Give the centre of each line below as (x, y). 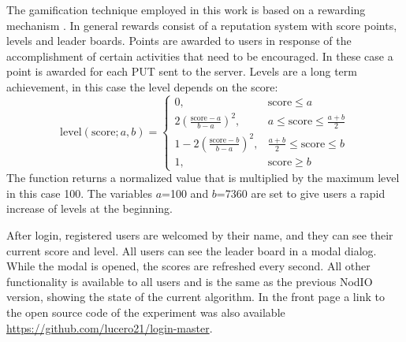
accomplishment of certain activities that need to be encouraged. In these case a (200, 56)
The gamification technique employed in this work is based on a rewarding (186, 9)
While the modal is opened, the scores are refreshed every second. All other (188, 266)
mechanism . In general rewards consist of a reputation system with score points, (202, 25)
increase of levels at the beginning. (89, 208)
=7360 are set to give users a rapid (301, 193)
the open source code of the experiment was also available (146, 312)
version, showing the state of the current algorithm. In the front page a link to (196, 297)
